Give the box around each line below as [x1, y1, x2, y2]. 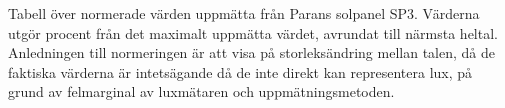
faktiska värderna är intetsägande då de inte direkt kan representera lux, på [8, 61, 473, 82]
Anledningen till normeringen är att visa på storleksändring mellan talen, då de [8, 42, 495, 63]
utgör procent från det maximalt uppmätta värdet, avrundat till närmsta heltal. [8, 22, 498, 43]
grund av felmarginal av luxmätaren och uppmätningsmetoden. [8, 81, 395, 102]
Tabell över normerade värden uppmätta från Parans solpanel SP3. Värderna [8, 3, 480, 23]
